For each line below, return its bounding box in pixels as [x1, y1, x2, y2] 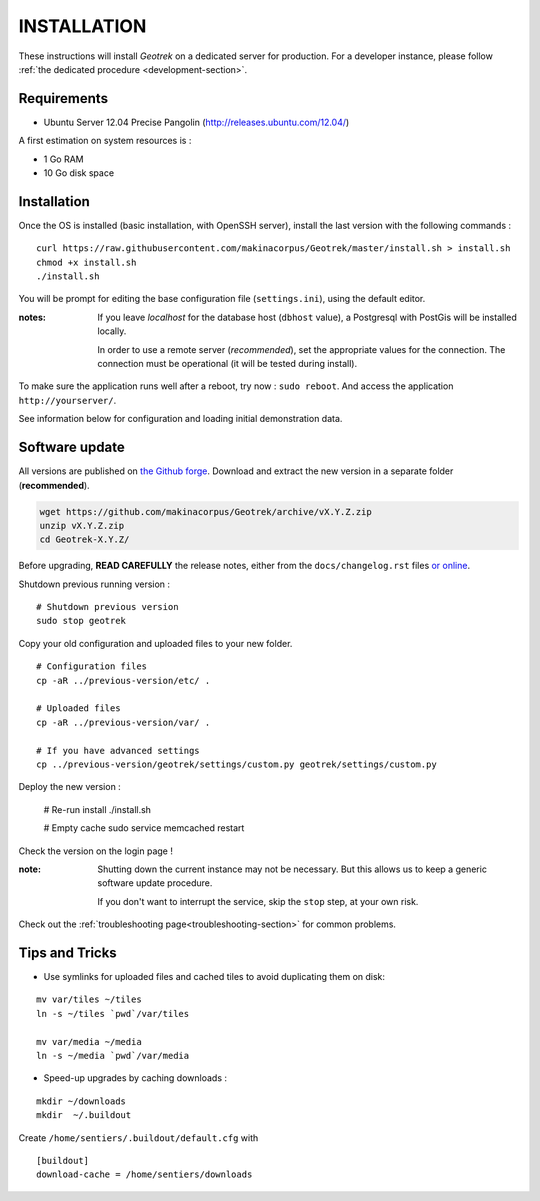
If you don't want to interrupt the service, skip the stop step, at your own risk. [97, 895, 419, 907]
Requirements [18, 90, 109, 107]
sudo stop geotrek [36, 615, 127, 627]
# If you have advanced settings [36, 745, 200, 756]
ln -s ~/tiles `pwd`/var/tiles [36, 1008, 190, 1019]
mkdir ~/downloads [36, 1095, 127, 1107]
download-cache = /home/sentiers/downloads [36, 1169, 253, 1180]
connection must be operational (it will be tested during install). [97, 358, 358, 370]
